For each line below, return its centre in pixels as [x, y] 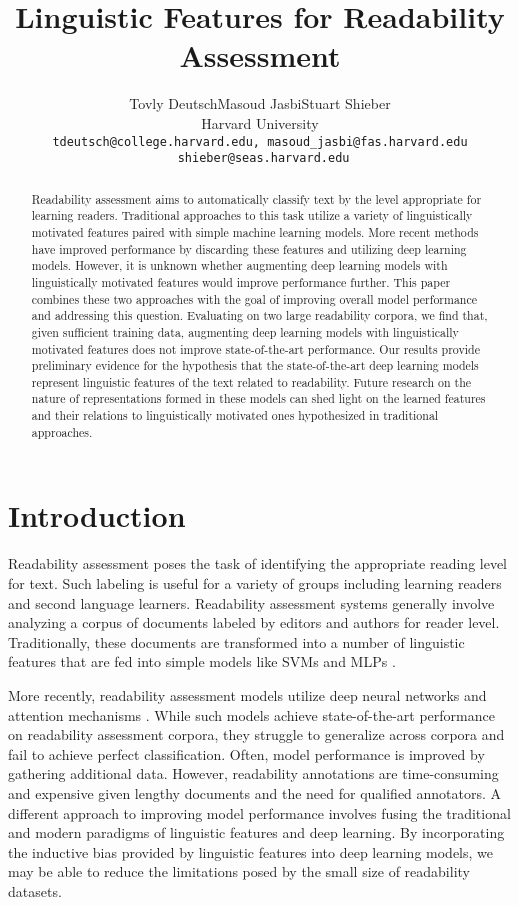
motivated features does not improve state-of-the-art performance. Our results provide [255, 348]
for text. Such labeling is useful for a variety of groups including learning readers [255, 582]
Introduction [97, 515]
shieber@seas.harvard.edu [263, 158]
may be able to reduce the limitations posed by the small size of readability [239, 871]
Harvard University [260, 122]
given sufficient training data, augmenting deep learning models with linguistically [245, 331]
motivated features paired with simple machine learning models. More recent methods [255, 231]
